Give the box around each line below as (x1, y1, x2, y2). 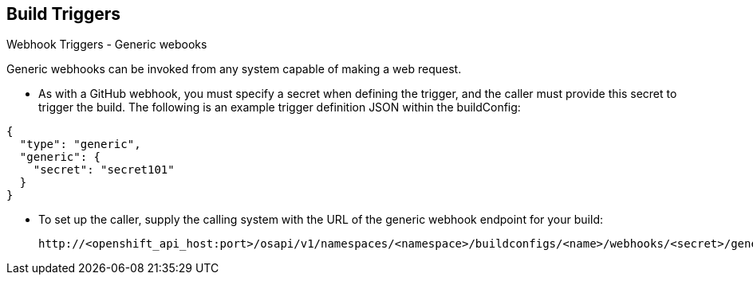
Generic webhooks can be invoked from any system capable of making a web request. (6, 62, 462, 76)
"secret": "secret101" (33, 163, 175, 177)
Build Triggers (6, 4, 121, 24)
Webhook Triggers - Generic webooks (6, 37, 207, 52)
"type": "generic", (19, 138, 141, 151)
